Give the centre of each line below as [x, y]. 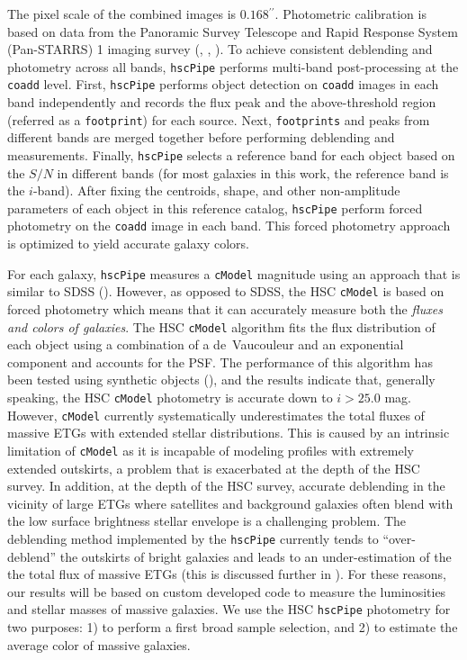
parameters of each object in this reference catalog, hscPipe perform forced [215, 208]
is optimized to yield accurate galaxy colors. [128, 244]
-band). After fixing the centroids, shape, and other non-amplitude [216, 190]
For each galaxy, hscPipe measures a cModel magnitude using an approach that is [234, 273]
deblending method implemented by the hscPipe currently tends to [193, 538]
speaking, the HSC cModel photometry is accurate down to [170, 398]
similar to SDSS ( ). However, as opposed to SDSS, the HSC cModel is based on [226, 291]
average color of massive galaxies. [99, 644]
